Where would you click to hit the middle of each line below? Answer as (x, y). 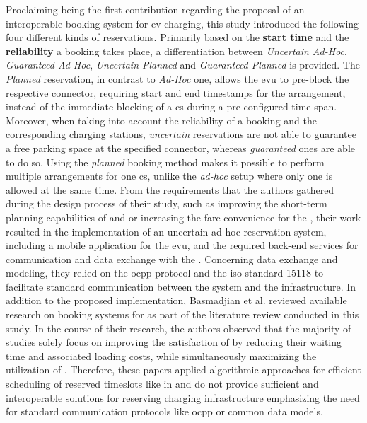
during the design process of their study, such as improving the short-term (167, 203)
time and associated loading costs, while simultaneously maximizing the (161, 355)
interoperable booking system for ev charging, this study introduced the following (182, 23)
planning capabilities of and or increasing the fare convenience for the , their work (183, 217)
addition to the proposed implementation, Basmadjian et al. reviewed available (176, 300)
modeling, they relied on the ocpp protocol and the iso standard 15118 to (165, 273)
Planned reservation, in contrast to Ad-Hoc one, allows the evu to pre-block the (177, 78)
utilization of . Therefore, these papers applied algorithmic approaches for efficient (183, 370)
